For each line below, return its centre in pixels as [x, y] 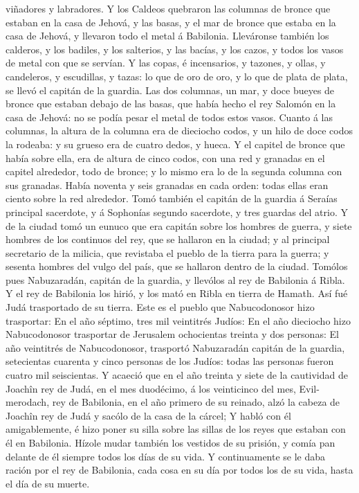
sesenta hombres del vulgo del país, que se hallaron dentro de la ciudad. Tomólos [177, 266]
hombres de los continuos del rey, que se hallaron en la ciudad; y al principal [168, 239]
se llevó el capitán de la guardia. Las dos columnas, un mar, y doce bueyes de [170, 90]
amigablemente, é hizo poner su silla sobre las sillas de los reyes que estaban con [176, 429]
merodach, [28, 402]
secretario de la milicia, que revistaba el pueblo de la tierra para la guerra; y [167, 252]
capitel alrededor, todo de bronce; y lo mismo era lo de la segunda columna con [174, 171]
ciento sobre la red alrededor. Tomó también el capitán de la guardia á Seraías [172, 198]
